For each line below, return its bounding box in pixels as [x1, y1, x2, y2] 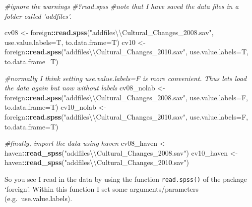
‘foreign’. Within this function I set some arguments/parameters [4, 183, 198, 194]
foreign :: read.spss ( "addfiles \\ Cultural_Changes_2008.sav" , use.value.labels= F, [4, 92, 249, 102]
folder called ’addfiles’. [4, 10, 71, 21]
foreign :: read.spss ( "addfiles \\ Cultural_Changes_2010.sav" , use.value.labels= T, [4, 46, 249, 57]
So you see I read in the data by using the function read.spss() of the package [4, 173, 247, 184]
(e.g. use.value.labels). [4, 193, 72, 204]
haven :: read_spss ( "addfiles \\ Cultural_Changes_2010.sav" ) [4, 157, 189, 167]
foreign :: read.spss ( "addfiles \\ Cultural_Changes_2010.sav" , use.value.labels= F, [4, 111, 249, 122]
